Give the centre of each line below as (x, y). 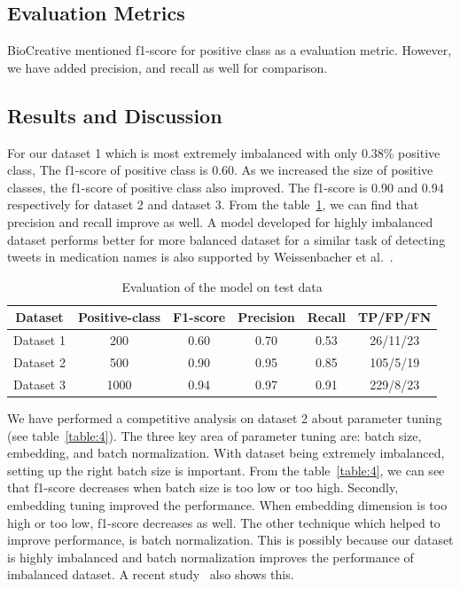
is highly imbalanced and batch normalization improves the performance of (211, 557)
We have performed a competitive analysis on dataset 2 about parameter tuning (225, 417)
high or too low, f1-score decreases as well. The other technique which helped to (224, 522)
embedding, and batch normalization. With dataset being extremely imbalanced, (226, 453)
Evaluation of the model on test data (222, 286)
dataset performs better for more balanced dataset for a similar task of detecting (226, 239)
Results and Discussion (115, 115)
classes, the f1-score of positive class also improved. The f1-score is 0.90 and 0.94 (226, 187)
